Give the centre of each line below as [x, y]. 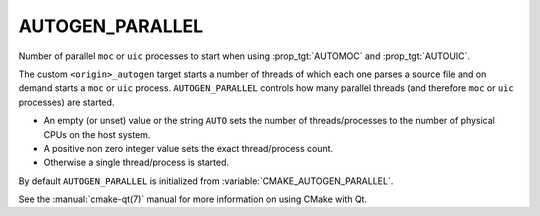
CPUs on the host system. [97, 134]
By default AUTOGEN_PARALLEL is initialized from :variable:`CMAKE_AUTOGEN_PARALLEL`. [206, 181]
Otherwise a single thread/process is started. [136, 162]
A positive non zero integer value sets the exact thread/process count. [188, 148]
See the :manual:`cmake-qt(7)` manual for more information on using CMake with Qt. [193, 199]
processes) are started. [66, 102]
